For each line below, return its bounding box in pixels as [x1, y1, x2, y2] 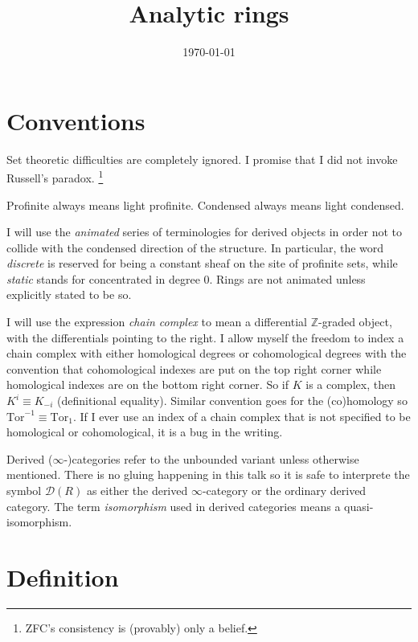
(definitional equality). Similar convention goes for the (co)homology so [57, 392, 408, 409]
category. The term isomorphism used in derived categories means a [6, 497, 341, 514]
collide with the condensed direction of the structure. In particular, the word [6, 239, 384, 256]
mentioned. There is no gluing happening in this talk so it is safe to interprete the [6, 466, 410, 483]
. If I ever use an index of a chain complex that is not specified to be [72, 407, 411, 424]
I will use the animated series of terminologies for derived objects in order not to [6, 223, 403, 240]
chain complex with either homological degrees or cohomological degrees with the [6, 345, 407, 362]
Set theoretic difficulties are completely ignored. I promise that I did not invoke [6, 150, 398, 167]
